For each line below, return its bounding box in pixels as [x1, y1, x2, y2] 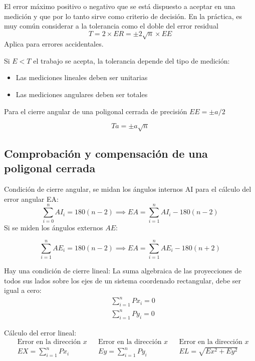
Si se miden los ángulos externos [4, 222, 103, 233]
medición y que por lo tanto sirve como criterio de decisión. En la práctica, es [4, 11, 242, 21]
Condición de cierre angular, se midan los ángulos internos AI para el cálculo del [4, 184, 251, 194]
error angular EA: [4, 193, 59, 204]
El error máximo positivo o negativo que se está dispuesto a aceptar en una [4, 1, 235, 11]
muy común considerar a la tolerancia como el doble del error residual [4, 21, 218, 31]
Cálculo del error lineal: [4, 327, 77, 337]
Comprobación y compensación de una [4, 145, 208, 161]
